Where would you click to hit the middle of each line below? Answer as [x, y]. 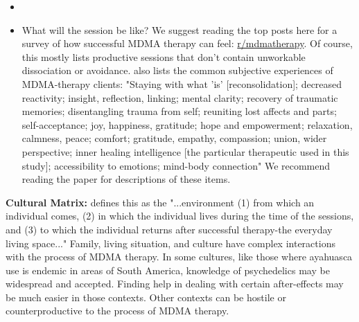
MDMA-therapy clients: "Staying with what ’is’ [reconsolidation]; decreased [182, 83]
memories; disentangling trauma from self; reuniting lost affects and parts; [179, 111]
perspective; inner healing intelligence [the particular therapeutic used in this [185, 151]
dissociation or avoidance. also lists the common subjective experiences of [177, 70]
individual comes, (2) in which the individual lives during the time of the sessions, [180, 216]
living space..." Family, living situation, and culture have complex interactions [170, 243]
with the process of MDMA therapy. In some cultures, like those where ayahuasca [179, 257]
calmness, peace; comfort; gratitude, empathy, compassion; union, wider [174, 138]
